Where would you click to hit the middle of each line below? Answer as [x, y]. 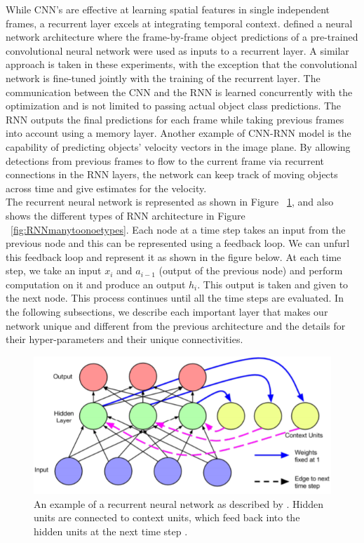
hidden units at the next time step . [111, 531]
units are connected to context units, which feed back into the [167, 517]
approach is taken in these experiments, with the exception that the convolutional [182, 64]
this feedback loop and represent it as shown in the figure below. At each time [174, 256]
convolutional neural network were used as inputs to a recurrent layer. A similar [177, 50]
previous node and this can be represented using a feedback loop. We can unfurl [178, 243]
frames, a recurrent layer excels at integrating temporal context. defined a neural [179, 23]
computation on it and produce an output [96, 284]
